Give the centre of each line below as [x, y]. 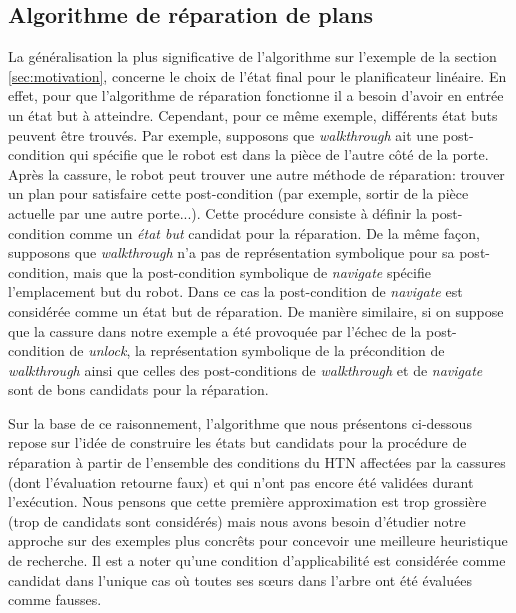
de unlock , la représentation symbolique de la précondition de [257, 350]
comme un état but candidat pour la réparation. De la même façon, [274, 232]
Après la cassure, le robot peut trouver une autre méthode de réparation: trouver [256, 173]
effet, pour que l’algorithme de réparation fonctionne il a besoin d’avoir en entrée [256, 95]
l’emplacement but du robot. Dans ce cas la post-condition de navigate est [235, 291]
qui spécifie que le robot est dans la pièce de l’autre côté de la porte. [279, 154]
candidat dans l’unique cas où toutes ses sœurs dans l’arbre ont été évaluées [240, 579]
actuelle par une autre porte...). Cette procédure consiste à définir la [217, 212]
